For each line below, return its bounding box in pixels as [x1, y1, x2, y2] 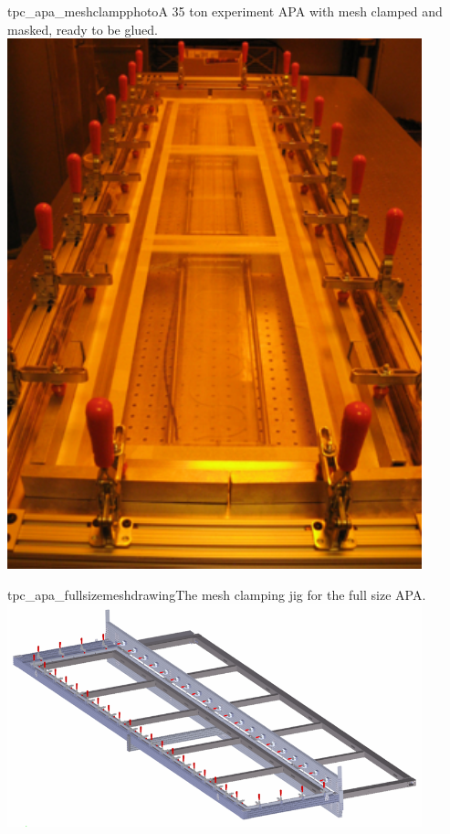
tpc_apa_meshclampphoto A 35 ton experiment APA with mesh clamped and [7, 2, 443, 20]
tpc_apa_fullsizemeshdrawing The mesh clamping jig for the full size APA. [7, 584, 426, 604]
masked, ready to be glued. [7, 19, 159, 38]
